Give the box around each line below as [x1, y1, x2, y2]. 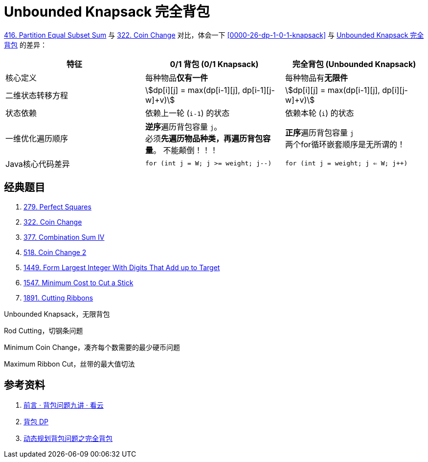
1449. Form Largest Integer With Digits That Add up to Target [23, 263, 220, 272]
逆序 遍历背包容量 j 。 [145, 121, 222, 132]
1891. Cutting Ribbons [23, 293, 93, 302]
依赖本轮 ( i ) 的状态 [285, 108, 354, 118]
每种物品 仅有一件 [145, 72, 208, 83]
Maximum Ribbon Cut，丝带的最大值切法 [4, 359, 135, 368]
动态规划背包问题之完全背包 [23, 434, 113, 443]
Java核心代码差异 [5, 159, 70, 169]
